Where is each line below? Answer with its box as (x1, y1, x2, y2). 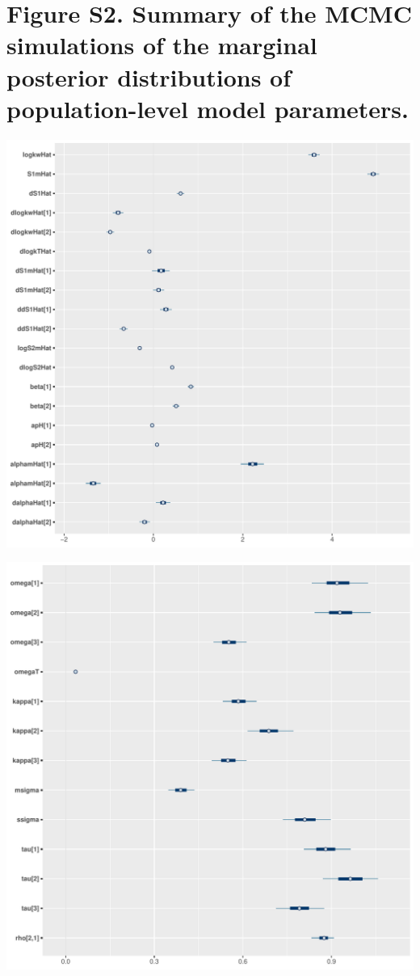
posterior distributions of (6, 60, 292, 93)
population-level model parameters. (6, 91, 409, 125)
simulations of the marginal (6, 28, 317, 61)
